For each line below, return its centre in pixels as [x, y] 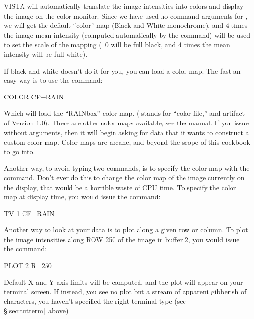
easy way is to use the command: [53, 80]
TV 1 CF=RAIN [29, 213]
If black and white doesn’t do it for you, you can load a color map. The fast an [122, 70]
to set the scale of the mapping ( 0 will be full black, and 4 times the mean [117, 44]
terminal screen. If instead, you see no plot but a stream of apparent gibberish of [125, 291]
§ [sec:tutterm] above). [37, 310]
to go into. [20, 151]
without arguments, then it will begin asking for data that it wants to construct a [127, 132]
